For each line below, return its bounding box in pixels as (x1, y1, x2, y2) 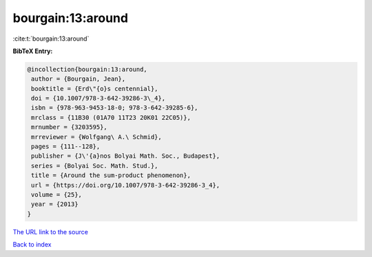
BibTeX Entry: (12, 47, 53, 55)
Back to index (12, 240, 52, 249)
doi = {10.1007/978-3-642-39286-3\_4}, (31, 94, 165, 103)
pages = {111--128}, (31, 143, 101, 151)
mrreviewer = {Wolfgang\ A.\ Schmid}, (31, 133, 162, 141)
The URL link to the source (12, 227, 89, 236)
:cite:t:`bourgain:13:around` (12, 34, 90, 43)
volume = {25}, (31, 191, 83, 198)
